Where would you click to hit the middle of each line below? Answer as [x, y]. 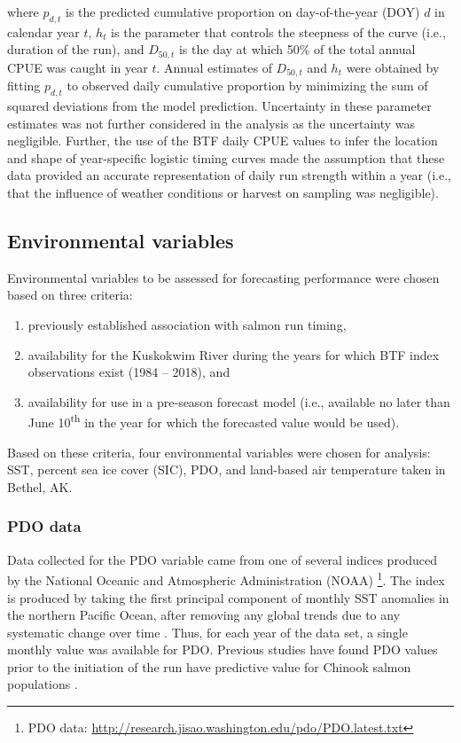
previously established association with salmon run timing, [187, 325]
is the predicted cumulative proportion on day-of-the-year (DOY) [243, 12]
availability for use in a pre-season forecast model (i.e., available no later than [239, 401]
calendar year [43, 31]
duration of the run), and [76, 49]
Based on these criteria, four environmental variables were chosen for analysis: [219, 452]
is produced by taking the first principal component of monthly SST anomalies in [228, 597]
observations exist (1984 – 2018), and [129, 372]
